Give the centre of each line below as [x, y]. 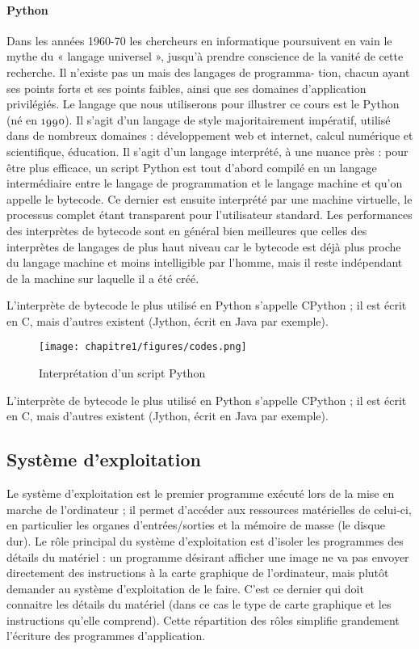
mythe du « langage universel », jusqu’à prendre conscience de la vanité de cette [205, 56]
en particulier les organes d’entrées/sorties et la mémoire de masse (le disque [196, 525]
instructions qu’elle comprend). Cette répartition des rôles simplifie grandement [203, 619]
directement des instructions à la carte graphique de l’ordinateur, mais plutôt [198, 573]
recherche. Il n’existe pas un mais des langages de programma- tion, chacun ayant [208, 72]
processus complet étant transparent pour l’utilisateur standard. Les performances [209, 215]
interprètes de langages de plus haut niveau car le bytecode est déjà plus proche [204, 246]
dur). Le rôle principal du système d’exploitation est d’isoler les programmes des [205, 540]
